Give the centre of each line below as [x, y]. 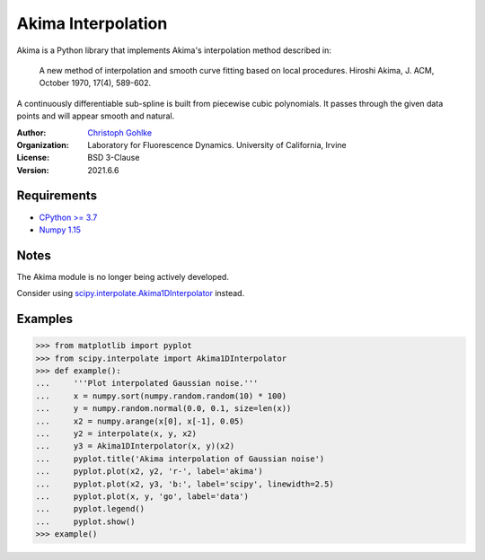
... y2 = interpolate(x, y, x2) [116, 434]
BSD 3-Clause [114, 158]
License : [33, 158]
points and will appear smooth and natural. [96, 116]
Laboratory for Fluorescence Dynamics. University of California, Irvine [217, 144]
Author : [31, 132]
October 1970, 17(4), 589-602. [95, 83]
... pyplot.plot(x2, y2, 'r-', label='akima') [150, 472]
